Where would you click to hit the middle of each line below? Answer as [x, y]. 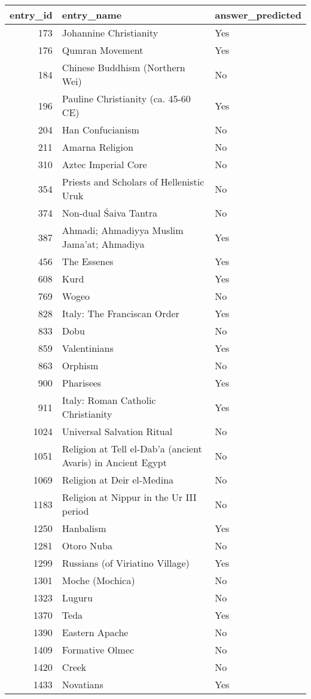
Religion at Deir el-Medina [118, 480]
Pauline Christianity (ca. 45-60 [126, 98]
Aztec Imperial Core [104, 164]
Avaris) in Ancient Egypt [114, 462]
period [75, 511]
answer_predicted [258, 15]
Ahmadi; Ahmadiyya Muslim [123, 230]
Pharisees [82, 383]
